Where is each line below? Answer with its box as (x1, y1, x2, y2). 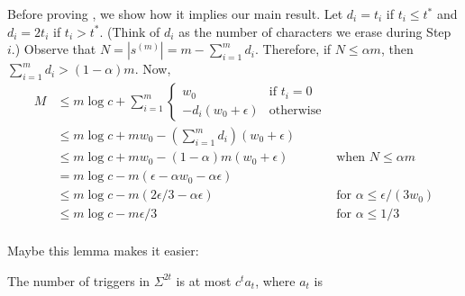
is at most (176, 271, 232, 290)
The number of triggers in (7, 271, 150, 290)
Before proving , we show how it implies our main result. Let (7, 4, 343, 22)
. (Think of (99, 22, 160, 40)
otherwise (269, 103, 322, 117)
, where (255, 271, 296, 290)
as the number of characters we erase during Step (178, 22, 451, 40)
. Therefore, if (254, 40, 332, 58)
